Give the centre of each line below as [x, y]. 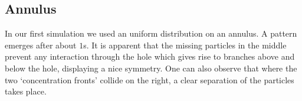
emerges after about [41, 45]
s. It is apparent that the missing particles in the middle [185, 45]
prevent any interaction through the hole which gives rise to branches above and [150, 56]
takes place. [26, 91]
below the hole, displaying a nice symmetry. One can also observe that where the [151, 68]
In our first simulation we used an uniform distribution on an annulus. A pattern [151, 33]
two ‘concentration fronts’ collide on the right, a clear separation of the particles [150, 79]
